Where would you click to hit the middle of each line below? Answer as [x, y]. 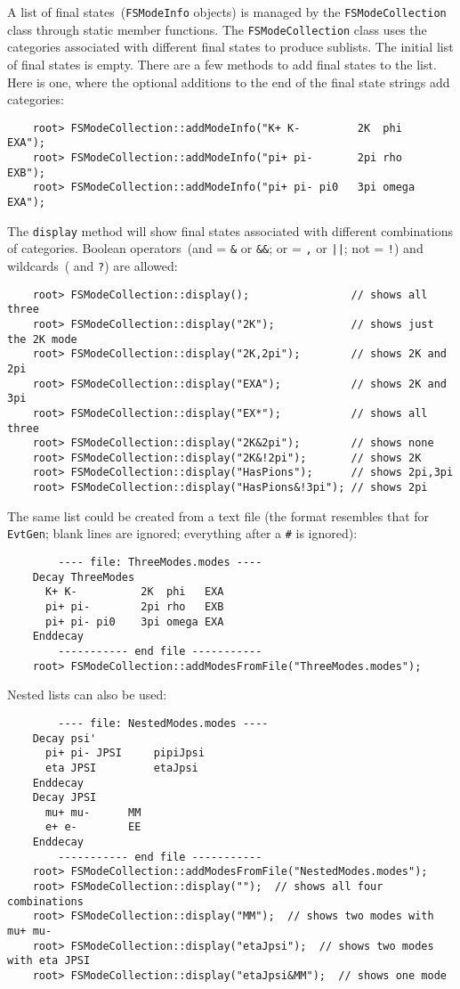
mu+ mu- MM [93, 812]
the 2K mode [42, 339]
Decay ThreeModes [84, 577]
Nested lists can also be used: [87, 695]
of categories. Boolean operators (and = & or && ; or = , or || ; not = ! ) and [215, 248]
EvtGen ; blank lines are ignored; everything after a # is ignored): [182, 533]
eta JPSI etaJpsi [121, 768]
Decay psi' [65, 738]
